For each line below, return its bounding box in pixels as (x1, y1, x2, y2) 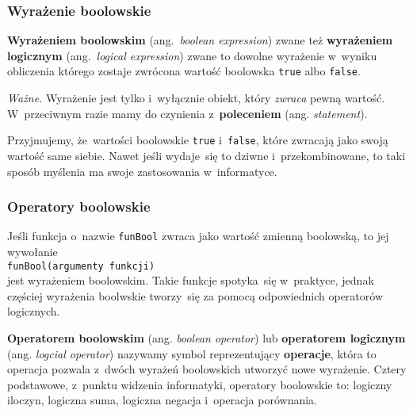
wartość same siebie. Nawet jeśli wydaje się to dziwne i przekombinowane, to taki (7, 147, 406, 163)
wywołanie (7, 243, 58, 259)
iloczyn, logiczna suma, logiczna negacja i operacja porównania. (7, 392, 318, 408)
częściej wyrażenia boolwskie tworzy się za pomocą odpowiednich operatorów (7, 287, 384, 304)
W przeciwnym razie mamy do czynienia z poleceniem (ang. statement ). (7, 105, 368, 121)
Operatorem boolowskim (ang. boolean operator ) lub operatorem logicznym (7, 330, 406, 346)
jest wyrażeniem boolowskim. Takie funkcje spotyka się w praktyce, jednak (7, 272, 374, 289)
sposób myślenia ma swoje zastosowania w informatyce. (7, 163, 277, 179)
